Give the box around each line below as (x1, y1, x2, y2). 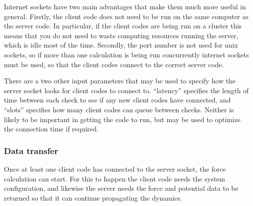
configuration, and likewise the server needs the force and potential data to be (4, 183, 238, 193)
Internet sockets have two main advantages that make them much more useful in (4, 1, 246, 11)
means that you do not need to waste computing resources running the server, (4, 30, 238, 40)
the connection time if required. (4, 124, 99, 134)
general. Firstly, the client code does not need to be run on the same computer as (4, 11, 249, 21)
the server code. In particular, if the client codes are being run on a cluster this (4, 21, 242, 31)
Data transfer (4, 144, 58, 156)
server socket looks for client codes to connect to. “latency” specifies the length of (4, 85, 249, 95)
